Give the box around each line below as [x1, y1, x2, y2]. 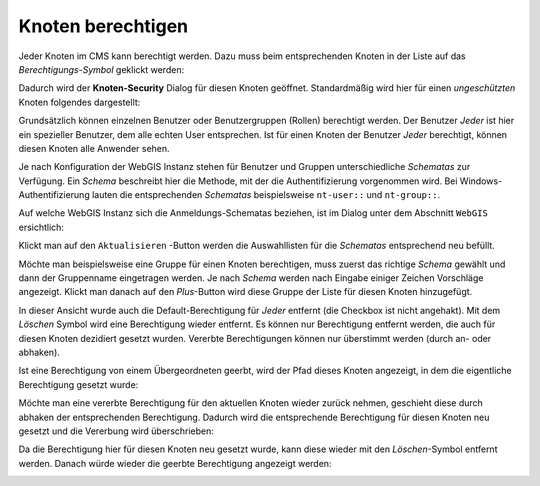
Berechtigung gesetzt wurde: [18, 378, 139, 390]
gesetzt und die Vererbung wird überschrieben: [18, 425, 215, 437]
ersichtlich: [18, 221, 65, 233]
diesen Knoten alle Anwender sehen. [18, 142, 170, 154]
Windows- [459, 175, 503, 187]
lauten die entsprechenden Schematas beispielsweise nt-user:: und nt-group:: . [91, 189, 440, 201]
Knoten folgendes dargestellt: [18, 96, 141, 108]
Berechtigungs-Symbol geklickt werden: [18, 63, 185, 75]
